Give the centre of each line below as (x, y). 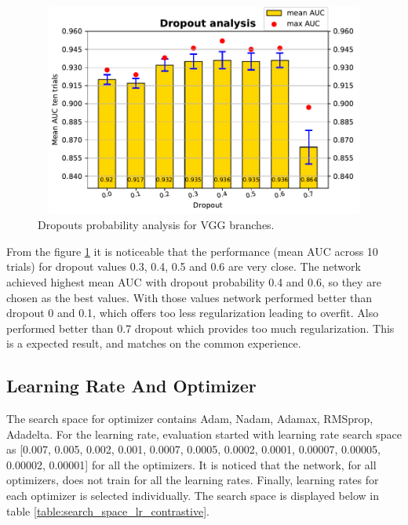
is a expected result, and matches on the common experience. (154, 343)
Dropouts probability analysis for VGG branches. (156, 225)
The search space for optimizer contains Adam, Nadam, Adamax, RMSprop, (190, 419)
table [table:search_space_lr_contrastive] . (108, 510)
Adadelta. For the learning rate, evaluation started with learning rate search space (204, 434)
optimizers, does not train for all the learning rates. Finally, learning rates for (193, 480)
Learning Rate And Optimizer (131, 386)
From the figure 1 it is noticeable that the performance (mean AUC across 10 (192, 251)
